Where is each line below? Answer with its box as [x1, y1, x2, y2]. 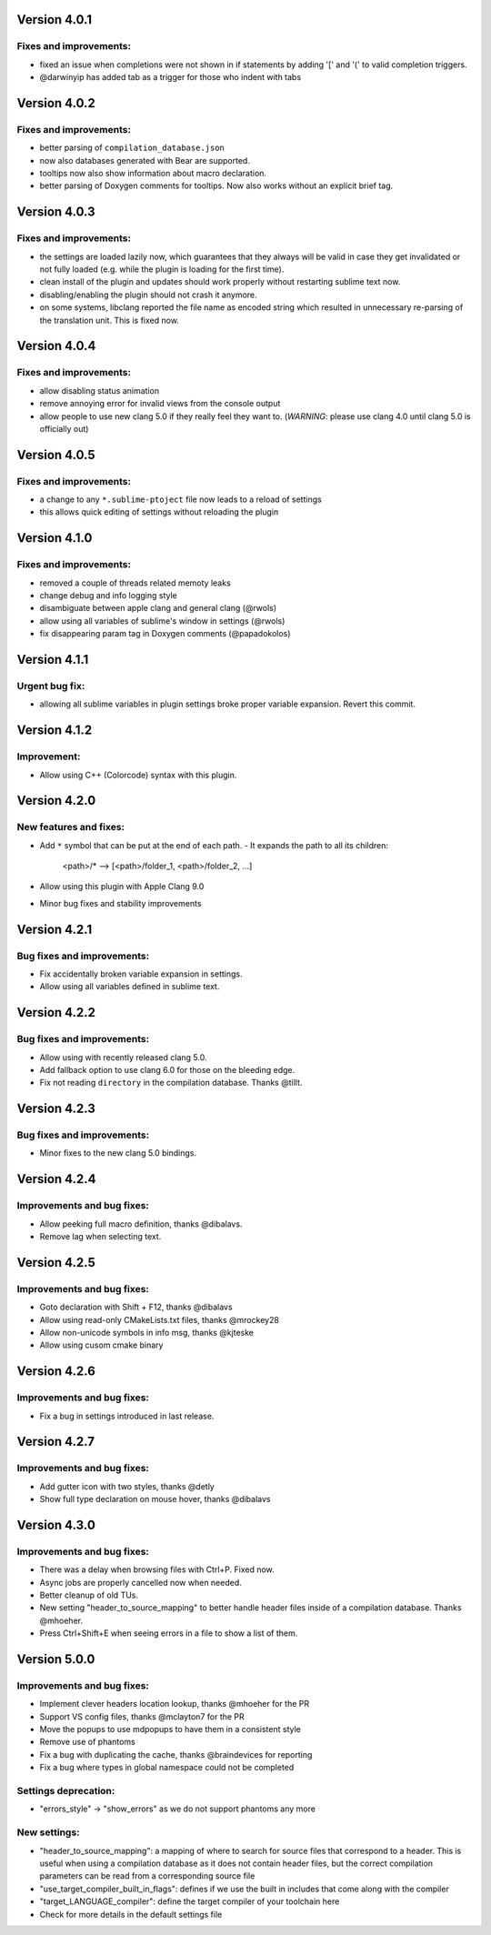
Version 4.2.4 [16, 1171, 96, 1187]
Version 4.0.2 [16, 95, 95, 111]
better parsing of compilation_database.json [39, 142, 225, 154]
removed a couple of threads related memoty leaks [39, 577, 231, 588]
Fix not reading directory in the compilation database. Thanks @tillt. [39, 1078, 303, 1088]
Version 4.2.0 [16, 793, 96, 808]
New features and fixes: [16, 821, 125, 834]
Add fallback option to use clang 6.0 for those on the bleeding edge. [39, 1064, 296, 1075]
